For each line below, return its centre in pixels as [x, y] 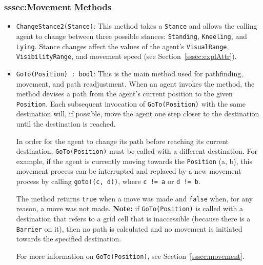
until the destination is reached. [66, 123]
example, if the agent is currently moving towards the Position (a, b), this [134, 161]
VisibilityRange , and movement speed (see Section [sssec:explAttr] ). [126, 56]
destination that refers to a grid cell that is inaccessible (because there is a [133, 218]
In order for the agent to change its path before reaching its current [122, 141]
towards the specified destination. [69, 239]
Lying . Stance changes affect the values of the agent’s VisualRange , [123, 46]
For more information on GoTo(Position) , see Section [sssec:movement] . [130, 256]
